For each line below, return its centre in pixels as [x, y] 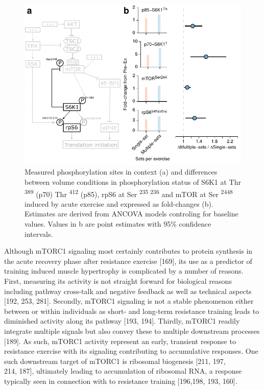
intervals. [39, 234]
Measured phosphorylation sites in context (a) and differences [121, 172]
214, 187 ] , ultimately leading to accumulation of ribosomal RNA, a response [123, 371]
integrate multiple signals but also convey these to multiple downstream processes [132, 331]
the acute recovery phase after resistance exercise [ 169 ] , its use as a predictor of [128, 261]
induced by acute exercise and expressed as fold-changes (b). [119, 203]
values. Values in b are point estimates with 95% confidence [118, 224]
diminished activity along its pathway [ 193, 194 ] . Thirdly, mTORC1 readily [122, 321]
